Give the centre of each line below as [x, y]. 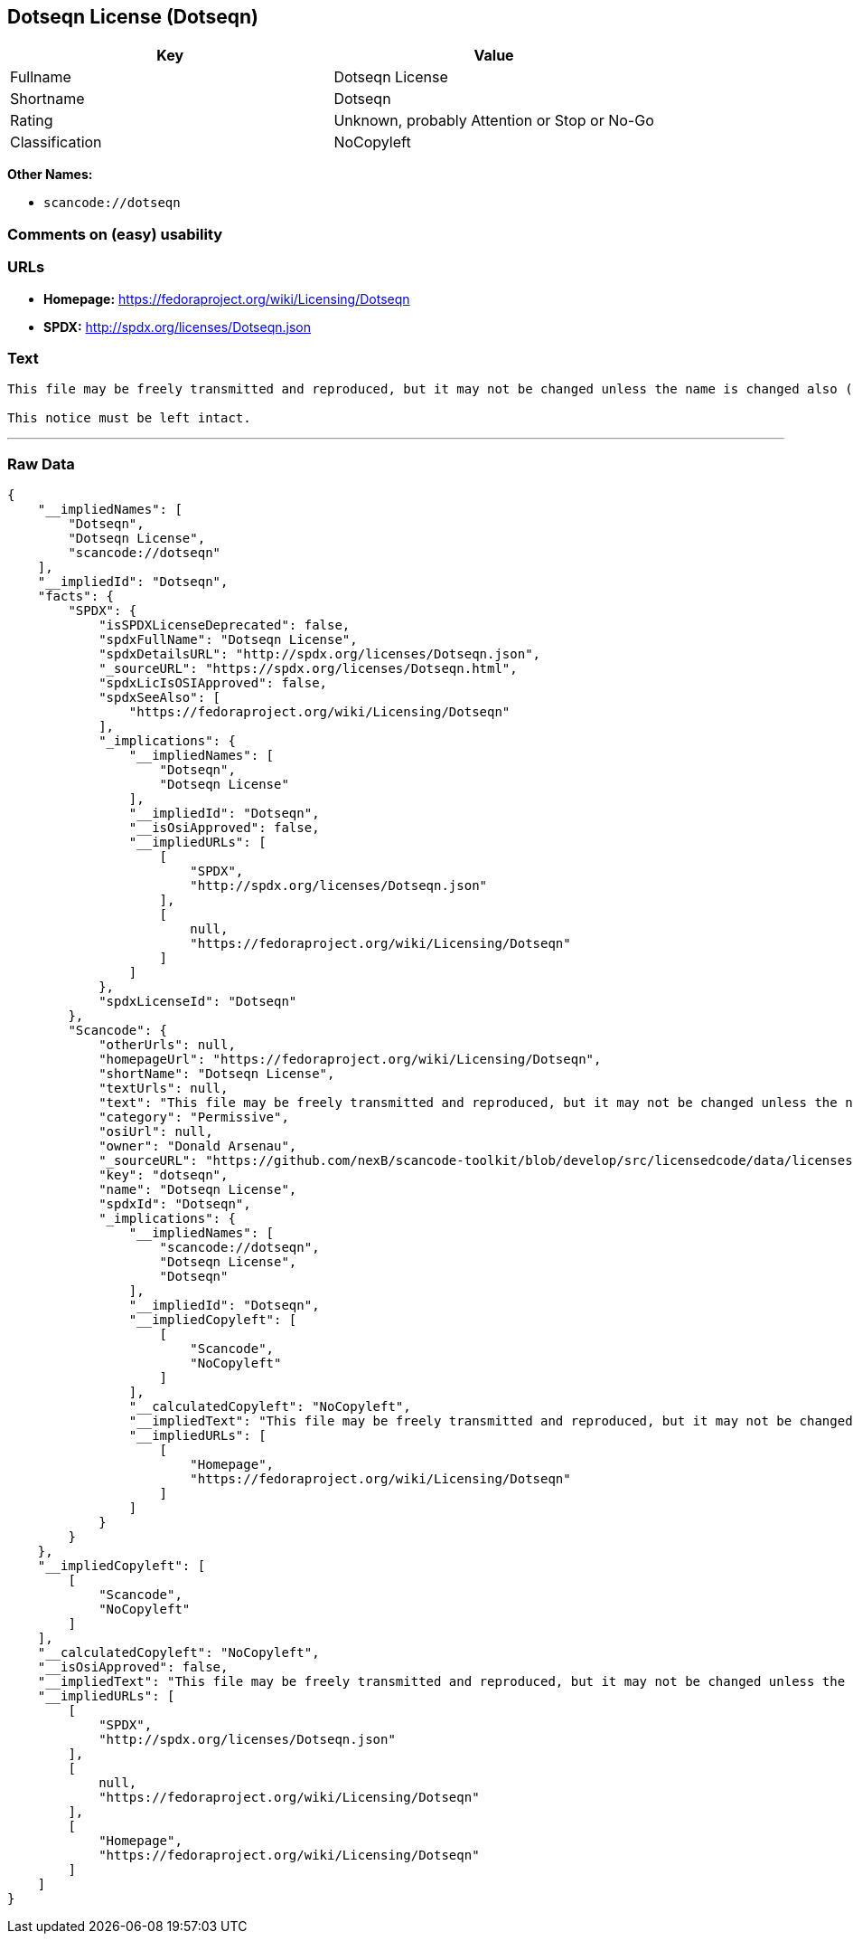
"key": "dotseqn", [164, 1175]
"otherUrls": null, [167, 1045]
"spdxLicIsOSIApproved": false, [213, 683]
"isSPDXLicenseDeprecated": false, [225, 625]
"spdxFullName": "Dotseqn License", [228, 640]
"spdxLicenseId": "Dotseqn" [198, 1002]
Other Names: [50, 175]
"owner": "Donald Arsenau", [198, 1146]
